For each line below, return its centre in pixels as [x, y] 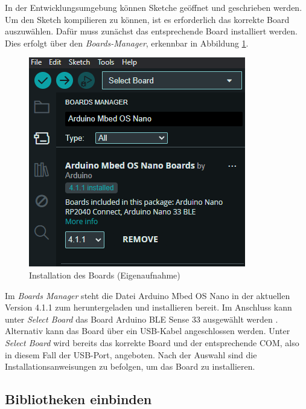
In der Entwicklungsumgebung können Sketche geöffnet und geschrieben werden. [154, 7]
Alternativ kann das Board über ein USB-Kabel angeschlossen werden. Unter [148, 331]
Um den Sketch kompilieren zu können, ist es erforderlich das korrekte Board [147, 19]
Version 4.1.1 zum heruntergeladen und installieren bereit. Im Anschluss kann [148, 307]
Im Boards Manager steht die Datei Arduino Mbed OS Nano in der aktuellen [148, 295]
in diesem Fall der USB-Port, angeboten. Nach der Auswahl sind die [131, 354]
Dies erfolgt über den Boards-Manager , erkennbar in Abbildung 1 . [127, 43]
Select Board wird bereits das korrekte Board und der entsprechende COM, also [152, 342]
